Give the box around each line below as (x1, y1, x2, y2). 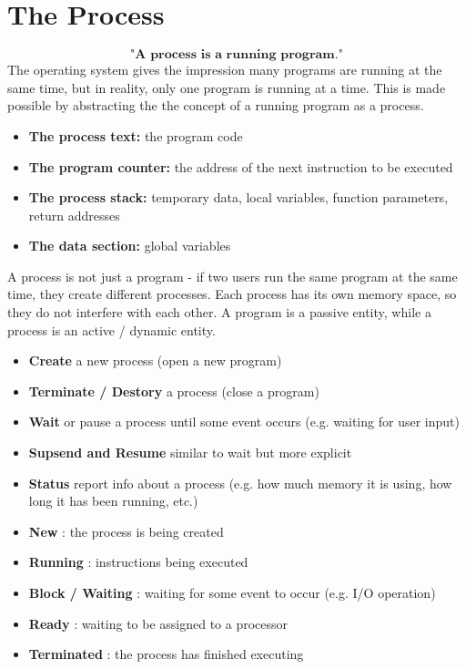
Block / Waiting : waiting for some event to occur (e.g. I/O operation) (28, 583, 436, 602)
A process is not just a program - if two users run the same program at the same (7, 266, 458, 285)
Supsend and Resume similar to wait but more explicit (28, 443, 352, 462)
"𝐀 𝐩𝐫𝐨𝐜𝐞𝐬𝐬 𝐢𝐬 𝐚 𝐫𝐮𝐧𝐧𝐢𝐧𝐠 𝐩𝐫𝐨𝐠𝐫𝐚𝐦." (130, 48, 343, 62)
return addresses (28, 205, 120, 224)
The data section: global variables (28, 236, 231, 255)
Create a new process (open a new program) (28, 351, 282, 370)
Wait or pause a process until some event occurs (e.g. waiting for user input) (28, 412, 460, 431)
